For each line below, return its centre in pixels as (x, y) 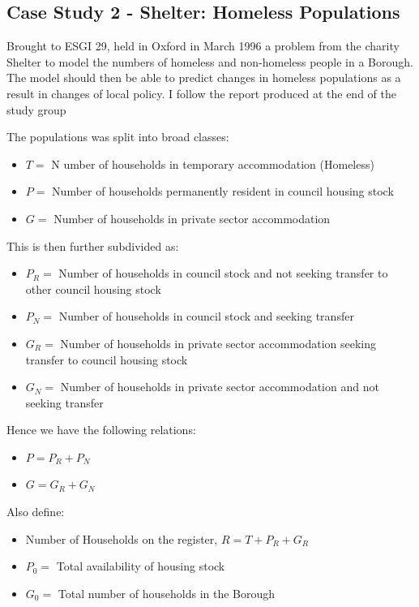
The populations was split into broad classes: (118, 137)
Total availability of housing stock (141, 566)
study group (36, 109)
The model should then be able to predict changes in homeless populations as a (204, 77)
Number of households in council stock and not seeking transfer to (223, 273)
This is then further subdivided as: (93, 245)
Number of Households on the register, (122, 538)
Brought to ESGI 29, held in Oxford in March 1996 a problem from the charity (203, 46)
